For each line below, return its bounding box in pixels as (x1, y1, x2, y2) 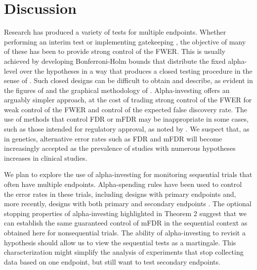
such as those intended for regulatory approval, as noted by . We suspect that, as (4, 124, 250, 134)
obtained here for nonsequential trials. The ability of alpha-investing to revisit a (4, 227, 246, 237)
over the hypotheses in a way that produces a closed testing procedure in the (19, 65, 253, 76)
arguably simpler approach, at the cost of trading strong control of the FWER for (4, 94, 252, 105)
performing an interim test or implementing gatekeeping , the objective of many (4, 36, 246, 46)
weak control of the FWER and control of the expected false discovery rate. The (4, 104, 248, 114)
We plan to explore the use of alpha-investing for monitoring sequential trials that (4, 169, 253, 180)
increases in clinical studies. (4, 152, 87, 163)
